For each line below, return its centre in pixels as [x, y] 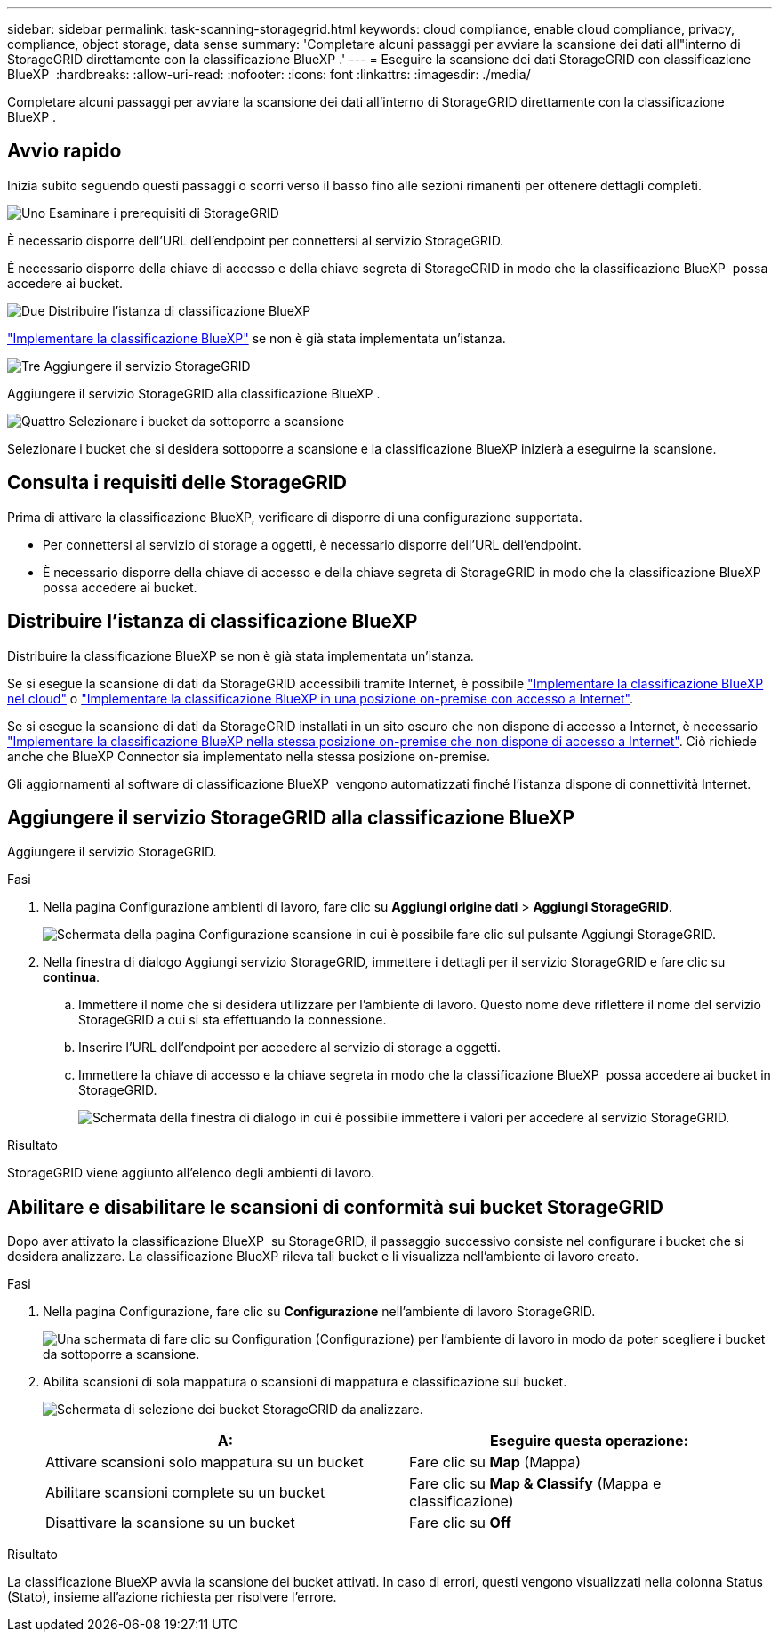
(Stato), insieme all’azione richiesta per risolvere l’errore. [172, 1597]
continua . [72, 977]
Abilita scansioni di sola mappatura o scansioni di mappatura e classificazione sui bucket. [305, 1382]
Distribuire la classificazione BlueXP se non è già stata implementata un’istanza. [241, 655]
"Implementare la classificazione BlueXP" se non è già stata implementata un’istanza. [257, 338]
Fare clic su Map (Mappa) [495, 1462]
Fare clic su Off [460, 1523]
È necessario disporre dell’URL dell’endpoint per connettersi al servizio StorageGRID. [256, 240]
